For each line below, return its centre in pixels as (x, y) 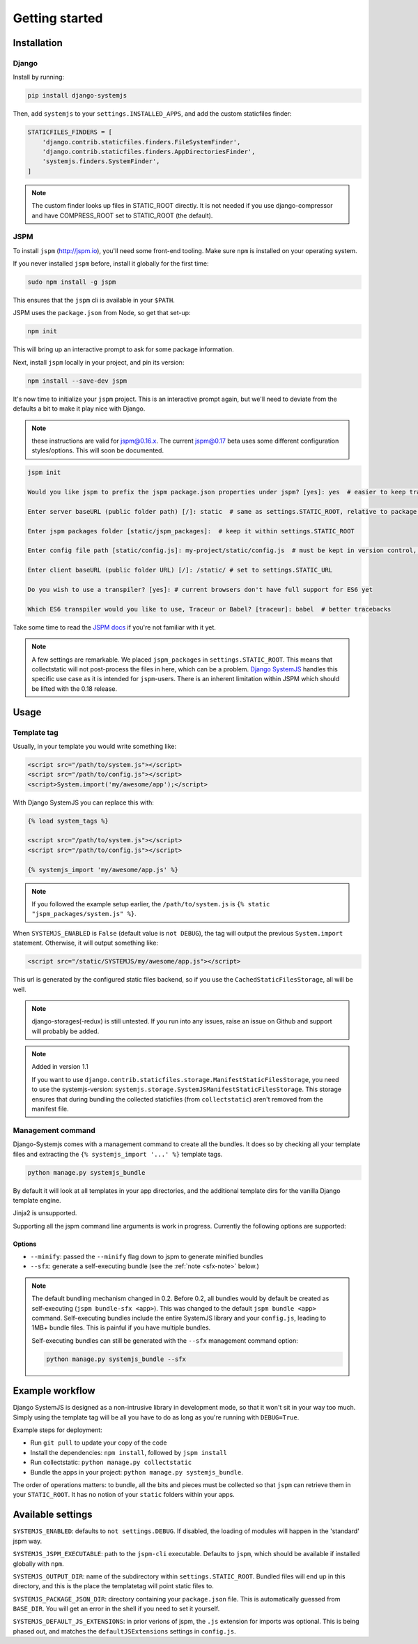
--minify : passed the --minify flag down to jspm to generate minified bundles (147, 1257)
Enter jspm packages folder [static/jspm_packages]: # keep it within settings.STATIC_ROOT (191, 531)
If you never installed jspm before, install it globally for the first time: (111, 264)
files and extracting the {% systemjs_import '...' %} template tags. (118, 1154)
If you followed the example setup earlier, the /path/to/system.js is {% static (151, 904)
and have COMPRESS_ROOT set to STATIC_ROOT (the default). (122, 215)
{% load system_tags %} (68, 821)
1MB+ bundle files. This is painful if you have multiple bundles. (121, 1327)
